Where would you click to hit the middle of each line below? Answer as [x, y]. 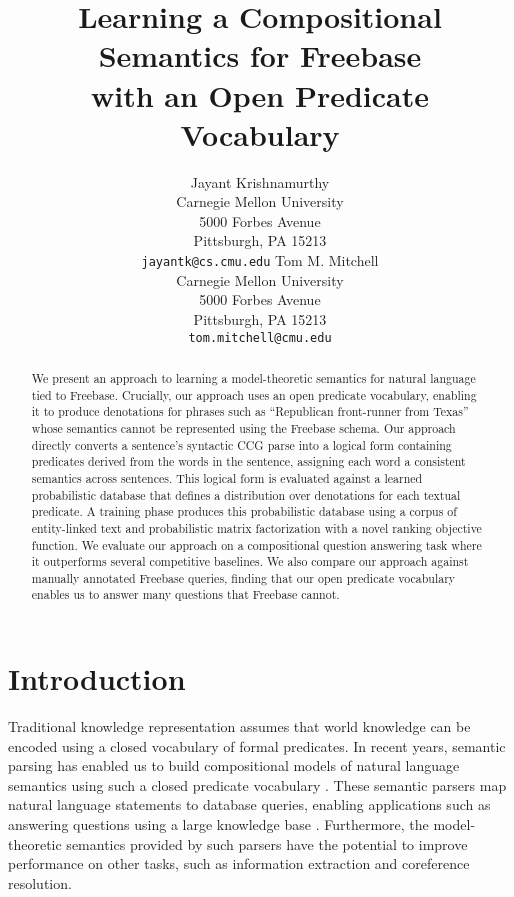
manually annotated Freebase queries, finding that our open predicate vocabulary [243, 577]
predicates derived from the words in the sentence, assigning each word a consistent [248, 461]
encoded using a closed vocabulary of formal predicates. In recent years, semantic [257, 745]
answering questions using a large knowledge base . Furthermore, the [218, 824]
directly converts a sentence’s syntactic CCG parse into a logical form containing [241, 444]
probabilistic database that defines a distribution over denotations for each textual [246, 494]
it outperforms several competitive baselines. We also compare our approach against [250, 561]
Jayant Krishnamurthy [260, 181]
